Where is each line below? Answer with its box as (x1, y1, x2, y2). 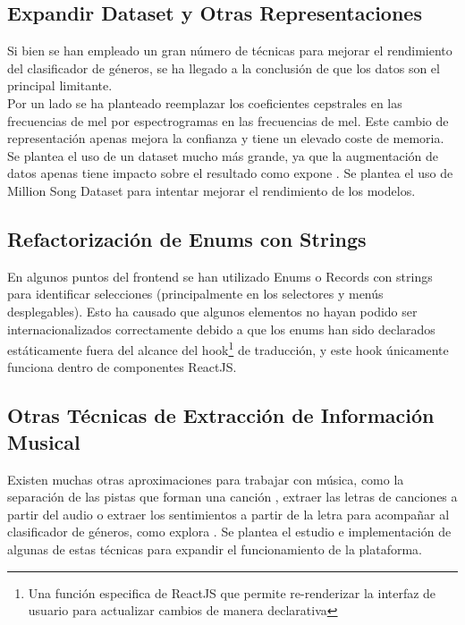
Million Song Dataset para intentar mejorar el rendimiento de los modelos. (7, 181, 416, 199)
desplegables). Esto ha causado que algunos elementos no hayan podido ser (7, 301, 418, 320)
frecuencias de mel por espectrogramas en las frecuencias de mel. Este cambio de (7, 111, 449, 130)
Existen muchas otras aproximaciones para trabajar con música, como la (7, 469, 404, 488)
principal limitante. (7, 76, 113, 95)
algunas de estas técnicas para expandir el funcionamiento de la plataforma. (7, 539, 422, 558)
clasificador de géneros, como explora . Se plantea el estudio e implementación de (7, 522, 452, 541)
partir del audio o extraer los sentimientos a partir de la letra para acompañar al (7, 504, 450, 523)
